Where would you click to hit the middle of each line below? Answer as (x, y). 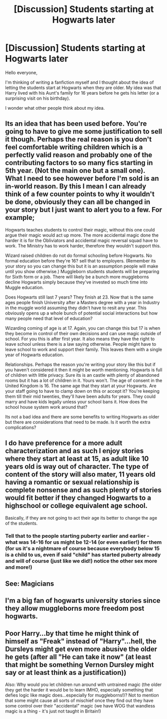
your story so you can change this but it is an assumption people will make (82, 266)
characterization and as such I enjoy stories (74, 451)
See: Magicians (30, 583)
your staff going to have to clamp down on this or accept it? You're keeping (82, 391)
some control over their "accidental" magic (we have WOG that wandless (80, 706)
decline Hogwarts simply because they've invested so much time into (77, 282)
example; (20, 218)
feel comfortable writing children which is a (74, 147)
